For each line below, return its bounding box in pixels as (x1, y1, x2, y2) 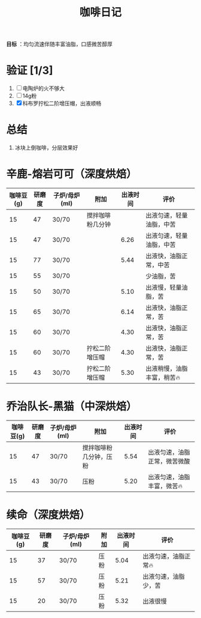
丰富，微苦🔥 (148, 482, 183, 490)
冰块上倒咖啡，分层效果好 (14, 144, 78, 151)
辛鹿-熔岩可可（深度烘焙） (6, 168, 138, 181)
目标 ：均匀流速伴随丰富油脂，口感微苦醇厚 (6, 40, 112, 48)
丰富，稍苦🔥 (145, 374, 181, 381)
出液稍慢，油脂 (145, 365, 188, 372)
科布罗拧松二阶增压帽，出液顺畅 (22, 100, 102, 107)
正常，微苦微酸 (148, 457, 190, 465)
